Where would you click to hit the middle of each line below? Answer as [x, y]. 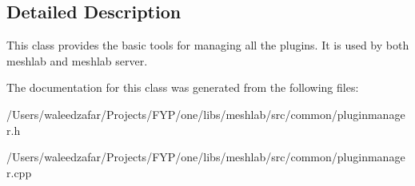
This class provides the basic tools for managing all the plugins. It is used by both [208, 45]
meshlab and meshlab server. [77, 60]
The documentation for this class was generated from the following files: [183, 87]
